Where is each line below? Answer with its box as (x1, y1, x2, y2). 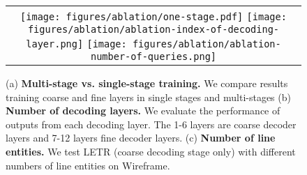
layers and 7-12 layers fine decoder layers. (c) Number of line (6, 130, 276, 145)
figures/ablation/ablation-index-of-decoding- (27, 24, 280, 35)
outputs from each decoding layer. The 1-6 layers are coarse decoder (6, 116, 297, 131)
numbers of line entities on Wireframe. (6, 158, 170, 172)
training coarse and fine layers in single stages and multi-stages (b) (6, 89, 291, 104)
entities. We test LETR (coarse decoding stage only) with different (6, 144, 296, 158)
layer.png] (26, 38, 84, 50)
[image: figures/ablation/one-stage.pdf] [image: (20, 11, 287, 22)
